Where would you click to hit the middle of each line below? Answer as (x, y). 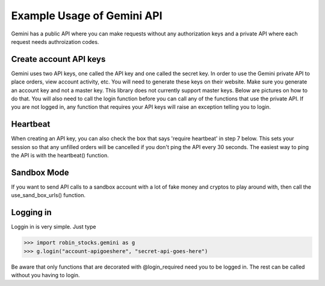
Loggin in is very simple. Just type (54, 227)
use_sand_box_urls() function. (48, 195)
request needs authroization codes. (55, 41)
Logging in (32, 212)
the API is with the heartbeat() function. (60, 156)
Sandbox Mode (40, 172)
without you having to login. (45, 275)
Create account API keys (58, 59)
